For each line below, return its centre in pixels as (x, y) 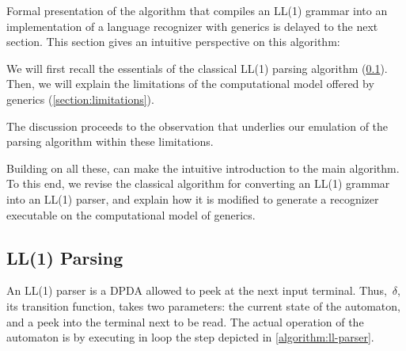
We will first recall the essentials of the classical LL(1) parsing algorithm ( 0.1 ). (197, 68)
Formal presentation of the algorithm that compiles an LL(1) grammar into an (197, 10)
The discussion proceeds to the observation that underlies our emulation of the (197, 126)
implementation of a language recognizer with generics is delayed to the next (192, 26)
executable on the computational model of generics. (131, 214)
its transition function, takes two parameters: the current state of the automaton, (203, 305)
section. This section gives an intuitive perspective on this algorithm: (173, 42)
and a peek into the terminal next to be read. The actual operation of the (185, 321)
